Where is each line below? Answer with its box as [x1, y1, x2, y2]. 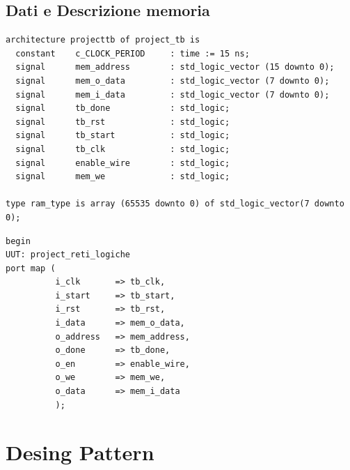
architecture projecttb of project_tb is [6, 35, 200, 45]
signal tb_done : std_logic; [15, 103, 230, 114]
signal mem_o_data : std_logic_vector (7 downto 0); [15, 75, 330, 86]
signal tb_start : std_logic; [15, 130, 230, 141]
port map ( [6, 263, 56, 273]
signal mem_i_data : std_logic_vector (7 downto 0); [15, 89, 330, 100]
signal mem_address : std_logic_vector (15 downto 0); [15, 62, 335, 73]
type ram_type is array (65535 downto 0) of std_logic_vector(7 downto [6, 199, 344, 209]
